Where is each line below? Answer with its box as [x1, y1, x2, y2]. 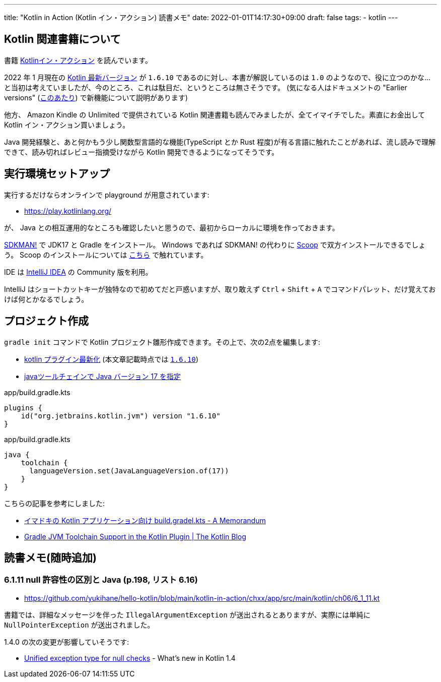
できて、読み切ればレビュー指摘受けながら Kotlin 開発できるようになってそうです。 [4, 147, 279, 156]
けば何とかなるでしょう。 [4, 294, 89, 303]
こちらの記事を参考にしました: [4, 499, 105, 508]
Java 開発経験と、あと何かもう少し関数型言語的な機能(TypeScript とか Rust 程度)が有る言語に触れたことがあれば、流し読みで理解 [4, 137, 436, 146]
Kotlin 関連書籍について [4, 33, 121, 46]
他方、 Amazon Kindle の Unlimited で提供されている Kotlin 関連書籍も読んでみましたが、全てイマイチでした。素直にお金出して [4, 110, 425, 119]
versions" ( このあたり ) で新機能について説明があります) [4, 93, 188, 102]
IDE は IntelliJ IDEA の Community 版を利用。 [4, 267, 153, 276]
